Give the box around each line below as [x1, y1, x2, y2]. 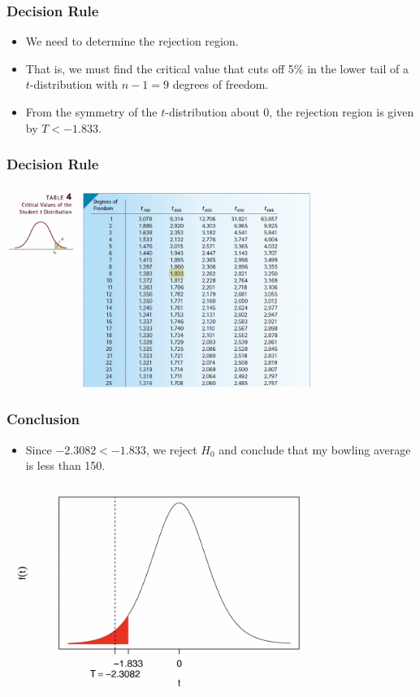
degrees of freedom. [172, 76, 269, 93]
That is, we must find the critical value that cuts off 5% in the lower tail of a [25, 59, 409, 77]
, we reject [145, 441, 197, 458]
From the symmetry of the [25, 103, 158, 120]
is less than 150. [25, 457, 106, 474]
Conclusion [6, 409, 80, 429]
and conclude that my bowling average [219, 441, 411, 458]
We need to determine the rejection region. [25, 33, 239, 50]
